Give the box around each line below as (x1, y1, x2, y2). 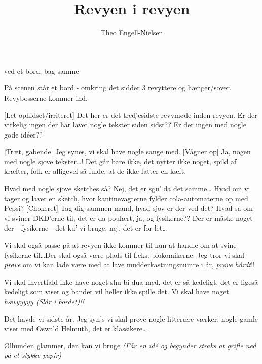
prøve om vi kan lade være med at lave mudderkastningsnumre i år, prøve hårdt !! (4, 259, 255, 270)
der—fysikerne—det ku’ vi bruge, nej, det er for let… (4, 222, 167, 233)
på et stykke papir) (4, 350, 61, 360)
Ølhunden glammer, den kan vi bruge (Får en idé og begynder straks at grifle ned (4, 340, 256, 350)
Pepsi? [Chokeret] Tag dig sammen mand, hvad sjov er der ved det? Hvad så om (4, 203, 253, 213)
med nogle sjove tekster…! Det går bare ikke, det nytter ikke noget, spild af (4, 156, 237, 166)
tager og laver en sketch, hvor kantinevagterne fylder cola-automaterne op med (4, 193, 248, 203)
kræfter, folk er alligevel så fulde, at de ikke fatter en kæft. (4, 166, 186, 176)
